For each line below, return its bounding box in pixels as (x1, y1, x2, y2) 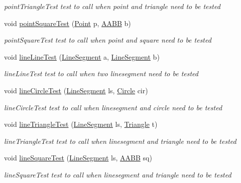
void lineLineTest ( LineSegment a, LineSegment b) (4, 51, 160, 62)
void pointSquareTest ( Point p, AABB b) (4, 18, 131, 28)
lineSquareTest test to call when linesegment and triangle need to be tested (4, 169, 231, 179)
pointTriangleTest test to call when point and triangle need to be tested (4, 1, 220, 11)
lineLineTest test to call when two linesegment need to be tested (4, 68, 198, 79)
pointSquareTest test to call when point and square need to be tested (4, 35, 211, 45)
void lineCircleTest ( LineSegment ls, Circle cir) (4, 85, 148, 95)
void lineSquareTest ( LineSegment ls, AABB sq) (4, 152, 152, 163)
